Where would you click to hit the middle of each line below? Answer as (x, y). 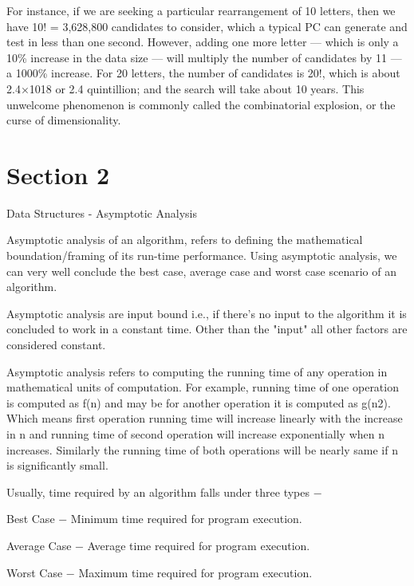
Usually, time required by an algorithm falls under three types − (164, 492)
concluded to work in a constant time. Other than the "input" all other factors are (207, 329)
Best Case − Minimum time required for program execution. (154, 519)
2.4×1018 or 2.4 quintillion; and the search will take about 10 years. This (185, 88)
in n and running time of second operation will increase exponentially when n (195, 434)
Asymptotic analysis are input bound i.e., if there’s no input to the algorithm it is (207, 313)
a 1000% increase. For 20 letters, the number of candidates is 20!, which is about (203, 73)
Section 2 (58, 174)
